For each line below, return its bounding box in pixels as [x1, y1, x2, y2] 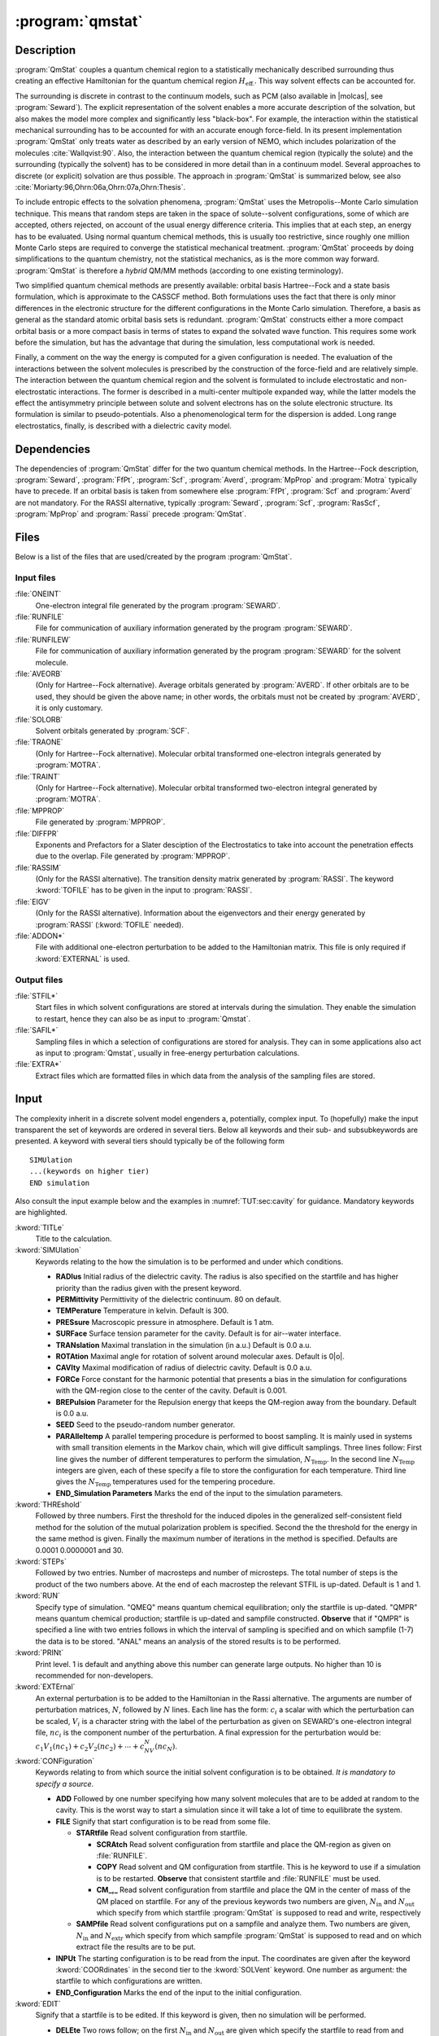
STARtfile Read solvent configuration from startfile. [76, 1828, 248, 1838]
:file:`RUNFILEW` [15, 634, 72, 644]
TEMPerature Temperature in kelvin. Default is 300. [55, 1305, 229, 1315]
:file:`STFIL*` [15, 990, 59, 1001]
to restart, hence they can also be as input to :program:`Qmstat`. [35, 1014, 251, 1024]
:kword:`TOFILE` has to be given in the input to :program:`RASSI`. [35, 885, 253, 895]
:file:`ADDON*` [15, 931, 65, 941]
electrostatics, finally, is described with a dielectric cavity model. [15, 420, 232, 431]
